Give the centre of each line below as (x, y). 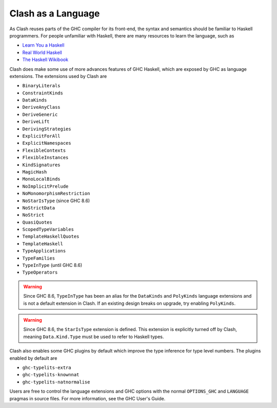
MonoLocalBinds (42, 179)
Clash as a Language (55, 13)
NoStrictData (39, 208)
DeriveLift (36, 122)
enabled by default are (33, 358)
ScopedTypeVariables (48, 229)
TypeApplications (44, 251)
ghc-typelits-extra (47, 367)
